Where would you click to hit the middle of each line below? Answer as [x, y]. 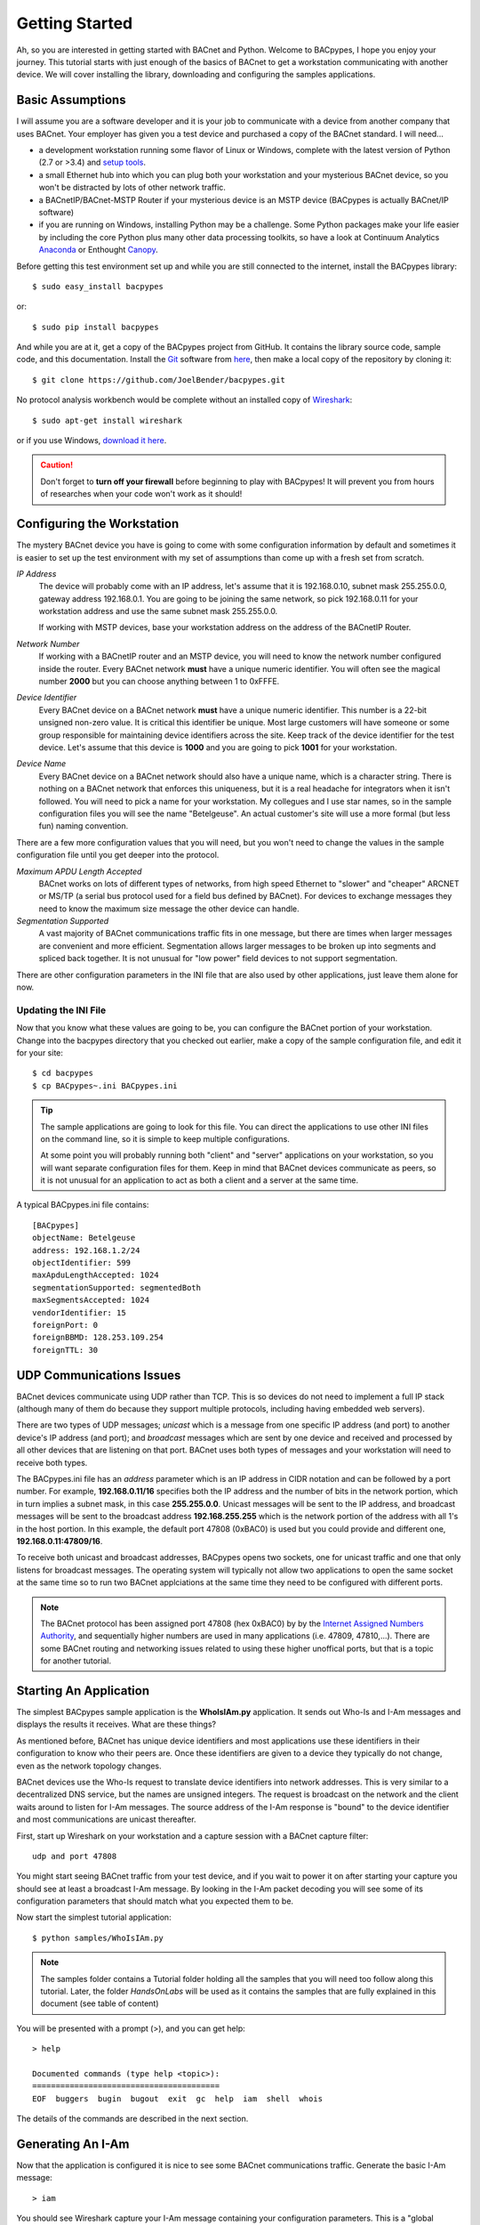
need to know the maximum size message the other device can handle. [169, 909]
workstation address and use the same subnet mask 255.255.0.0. [158, 611]
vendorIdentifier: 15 [79, 1312]
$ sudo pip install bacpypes [96, 327]
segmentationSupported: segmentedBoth [117, 1287]
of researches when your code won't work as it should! [141, 494]
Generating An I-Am [73, 2144]
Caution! [57, 465]
